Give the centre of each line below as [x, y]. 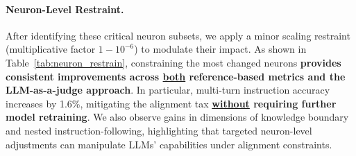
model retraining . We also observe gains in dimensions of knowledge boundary [177, 117]
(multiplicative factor [51, 49]
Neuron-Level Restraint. [65, 9]
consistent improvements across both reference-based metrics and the [176, 76]
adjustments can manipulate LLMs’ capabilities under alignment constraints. [169, 144]
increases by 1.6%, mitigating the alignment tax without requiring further [171, 103]
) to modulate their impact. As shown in [220, 49]
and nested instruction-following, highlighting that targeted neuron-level [159, 130]
